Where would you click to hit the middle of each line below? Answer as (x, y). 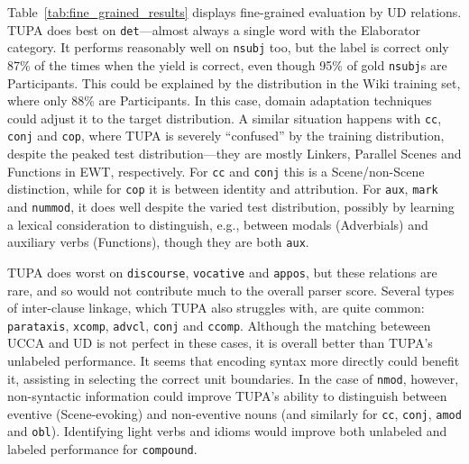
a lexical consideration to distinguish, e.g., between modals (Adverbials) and (218, 224)
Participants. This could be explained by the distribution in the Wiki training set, (234, 82)
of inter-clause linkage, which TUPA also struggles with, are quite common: (216, 308)
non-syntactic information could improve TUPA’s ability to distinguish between (227, 396)
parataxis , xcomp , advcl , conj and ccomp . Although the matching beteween (219, 325)
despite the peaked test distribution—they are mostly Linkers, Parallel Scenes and (234, 154)
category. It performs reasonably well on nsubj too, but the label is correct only (228, 47)
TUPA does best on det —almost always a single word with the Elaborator (214, 29)
